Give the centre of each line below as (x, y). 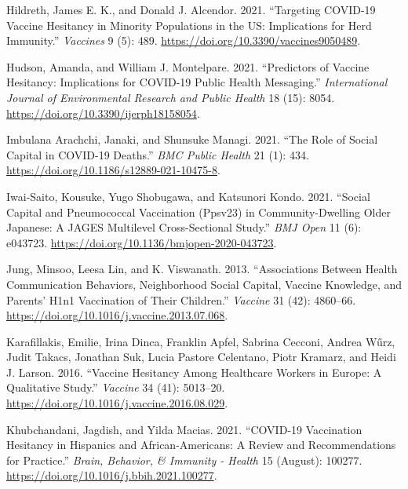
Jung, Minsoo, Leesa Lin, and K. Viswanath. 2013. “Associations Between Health (202, 269)
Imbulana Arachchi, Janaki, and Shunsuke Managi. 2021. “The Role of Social (192, 139)
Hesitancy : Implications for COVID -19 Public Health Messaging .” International (197, 82)
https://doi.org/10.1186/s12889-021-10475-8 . (113, 170)
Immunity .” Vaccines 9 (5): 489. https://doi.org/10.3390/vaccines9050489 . (184, 40)
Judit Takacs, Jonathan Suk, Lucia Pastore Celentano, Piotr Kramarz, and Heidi (201, 357)
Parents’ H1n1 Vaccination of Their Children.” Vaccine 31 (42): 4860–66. (181, 299)
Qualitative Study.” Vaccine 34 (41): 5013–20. (116, 387)
